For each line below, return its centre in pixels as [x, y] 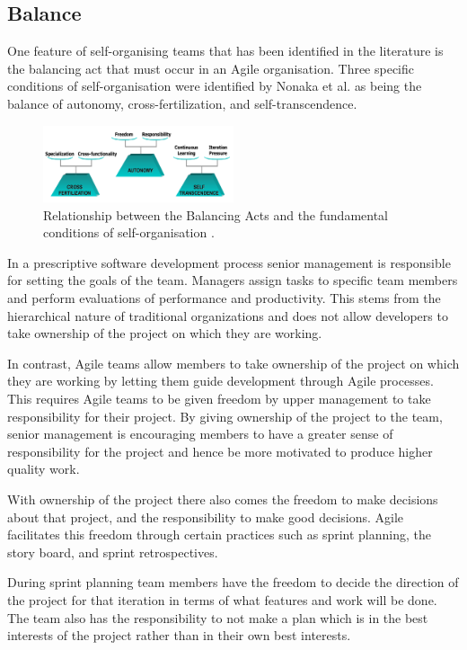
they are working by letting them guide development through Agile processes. [220, 381]
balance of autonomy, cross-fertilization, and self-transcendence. [182, 103]
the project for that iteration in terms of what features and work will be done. [222, 599]
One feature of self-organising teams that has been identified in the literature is [225, 51]
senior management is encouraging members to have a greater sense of [200, 434]
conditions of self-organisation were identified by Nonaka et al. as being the [215, 86]
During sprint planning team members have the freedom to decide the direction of [233, 582]
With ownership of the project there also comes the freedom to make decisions [223, 499]
